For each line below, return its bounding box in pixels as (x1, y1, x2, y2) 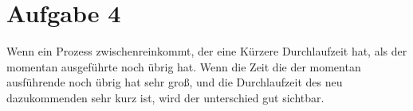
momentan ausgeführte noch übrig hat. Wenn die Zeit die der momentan (6, 58, 361, 75)
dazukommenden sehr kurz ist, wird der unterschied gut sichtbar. (6, 89, 324, 105)
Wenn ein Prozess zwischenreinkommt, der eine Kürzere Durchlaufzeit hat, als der (6, 43, 407, 59)
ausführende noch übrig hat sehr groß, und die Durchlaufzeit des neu (6, 74, 343, 90)
